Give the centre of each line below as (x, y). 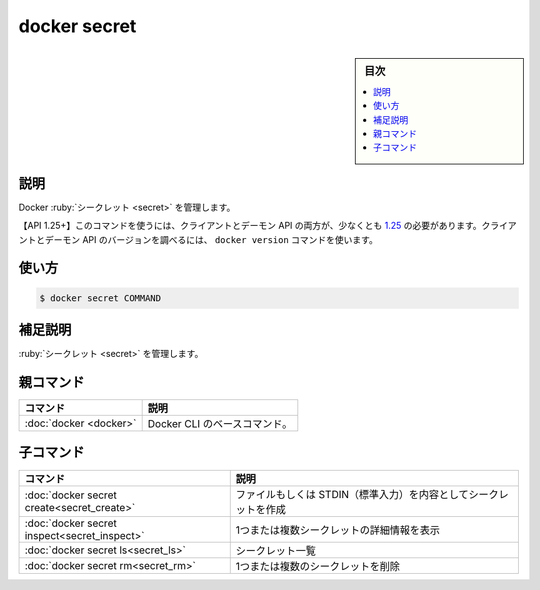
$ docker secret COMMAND (100, 298)
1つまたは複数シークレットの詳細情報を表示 (337, 530)
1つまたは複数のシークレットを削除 (317, 566)
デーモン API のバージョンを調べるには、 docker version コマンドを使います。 (211, 239)
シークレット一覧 (276, 550)
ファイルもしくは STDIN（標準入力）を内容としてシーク (367, 494)
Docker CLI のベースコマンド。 (220, 424)
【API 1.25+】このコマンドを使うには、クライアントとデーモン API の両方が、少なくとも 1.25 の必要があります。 (250, 226)
